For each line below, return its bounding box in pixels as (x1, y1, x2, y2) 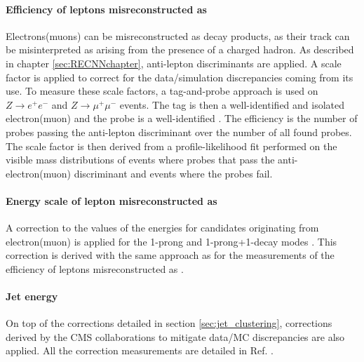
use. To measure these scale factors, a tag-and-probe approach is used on (6, 83, 318, 98)
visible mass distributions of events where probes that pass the (6, 152, 275, 167)
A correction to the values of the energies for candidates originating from (6, 220, 319, 235)
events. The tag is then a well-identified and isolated (119, 97, 345, 112)
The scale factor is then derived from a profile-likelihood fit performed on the (6, 138, 337, 153)
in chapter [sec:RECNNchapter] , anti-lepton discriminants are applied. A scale (6, 55, 342, 70)
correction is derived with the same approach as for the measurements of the (6, 248, 335, 262)
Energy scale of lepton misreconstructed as (6, 193, 217, 208)
